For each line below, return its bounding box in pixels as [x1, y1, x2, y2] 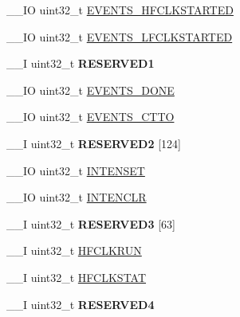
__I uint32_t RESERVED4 [6, 295, 155, 312]
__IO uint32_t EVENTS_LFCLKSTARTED [6, 28, 233, 45]
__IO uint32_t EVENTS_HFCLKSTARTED [6, 2, 234, 18]
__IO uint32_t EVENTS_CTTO [6, 108, 175, 125]
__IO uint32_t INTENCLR [6, 189, 147, 205]
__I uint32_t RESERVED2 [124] [6, 135, 181, 151]
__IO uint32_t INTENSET [6, 162, 145, 178]
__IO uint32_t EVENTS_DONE [6, 81, 175, 98]
